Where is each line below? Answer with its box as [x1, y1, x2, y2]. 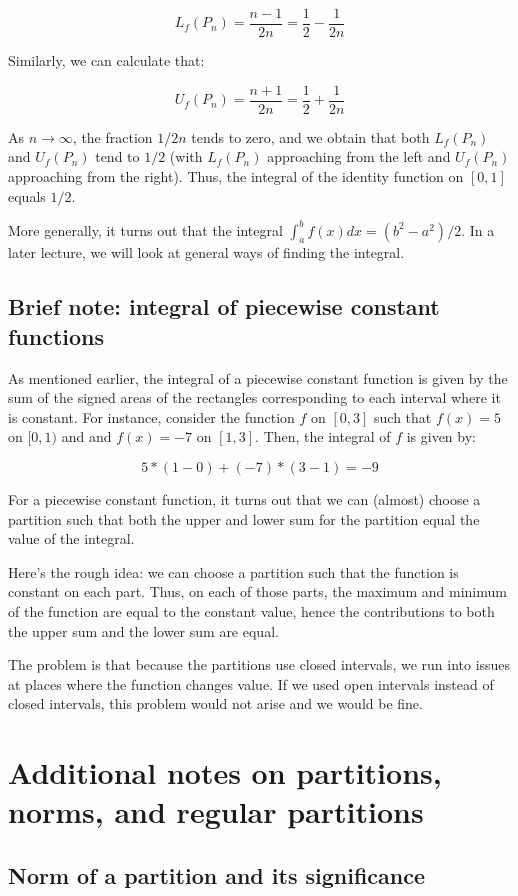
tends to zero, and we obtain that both [191, 126, 430, 147]
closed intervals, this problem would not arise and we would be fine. [8, 693, 423, 714]
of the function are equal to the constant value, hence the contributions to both [8, 600, 495, 621]
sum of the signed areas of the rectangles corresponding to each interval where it [8, 387, 501, 408]
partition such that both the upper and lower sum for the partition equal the [8, 508, 480, 529]
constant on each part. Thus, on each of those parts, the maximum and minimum [8, 581, 507, 602]
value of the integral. [8, 528, 135, 549]
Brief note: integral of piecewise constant [8, 291, 440, 322]
